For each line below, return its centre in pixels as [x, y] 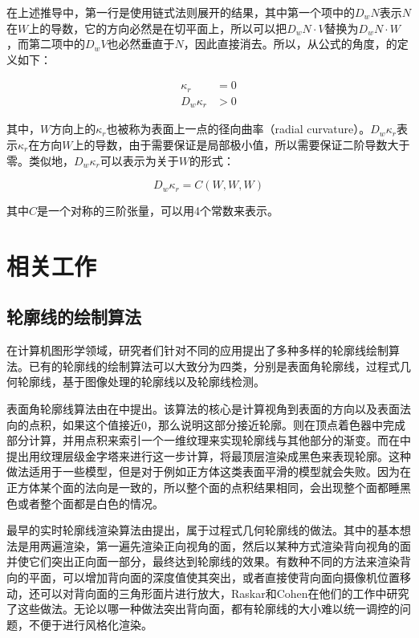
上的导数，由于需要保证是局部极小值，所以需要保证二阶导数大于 [241, 144]
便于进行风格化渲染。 [96, 624]
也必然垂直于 [141, 44]
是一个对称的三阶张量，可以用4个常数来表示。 [158, 211]
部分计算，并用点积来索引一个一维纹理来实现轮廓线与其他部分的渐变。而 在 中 [209, 440]
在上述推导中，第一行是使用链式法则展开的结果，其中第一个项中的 [181, 12]
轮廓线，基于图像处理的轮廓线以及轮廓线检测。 [141, 382]
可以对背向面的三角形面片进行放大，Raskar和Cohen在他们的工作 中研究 [224, 593]
